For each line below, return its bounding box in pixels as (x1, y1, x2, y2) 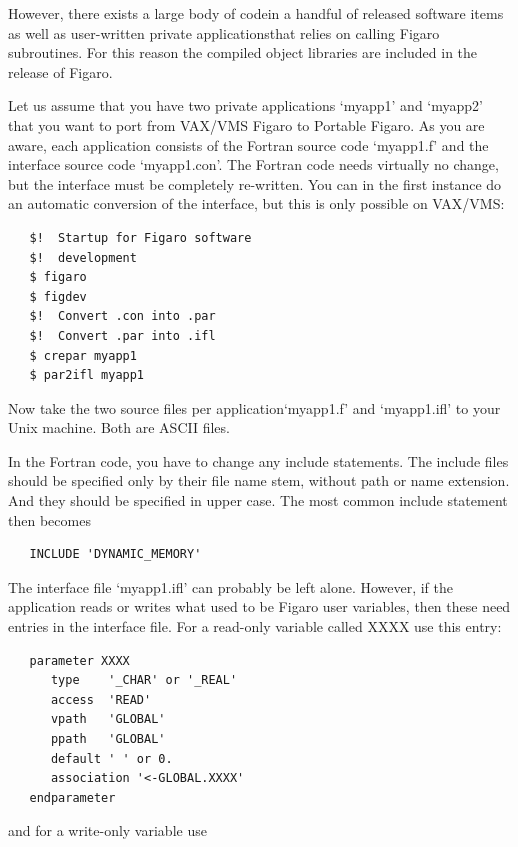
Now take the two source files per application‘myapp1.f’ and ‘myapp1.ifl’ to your (8, 397, 501, 418)
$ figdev (29, 289, 87, 304)
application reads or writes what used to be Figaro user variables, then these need (8, 596, 511, 617)
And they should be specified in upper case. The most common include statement (8, 490, 508, 511)
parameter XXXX (29, 653, 130, 668)
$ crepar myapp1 (29, 348, 137, 363)
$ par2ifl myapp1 (29, 368, 145, 383)
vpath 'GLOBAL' (50, 712, 166, 727)
